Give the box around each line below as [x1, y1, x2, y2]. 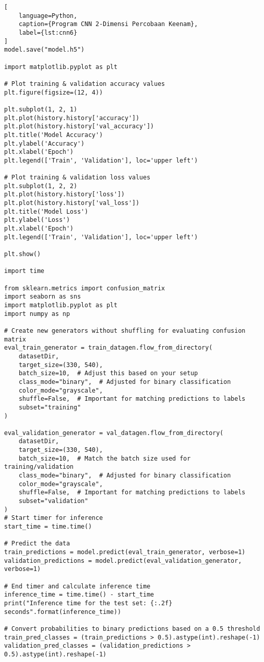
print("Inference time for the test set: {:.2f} [4, 599, 173, 607]
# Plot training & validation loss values [4, 174, 151, 181]
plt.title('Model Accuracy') [4, 131, 103, 139]
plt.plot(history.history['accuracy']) [4, 114, 139, 122]
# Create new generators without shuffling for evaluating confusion [4, 327, 246, 334]
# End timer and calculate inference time [4, 582, 151, 590]
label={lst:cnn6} [18, 29, 78, 36]
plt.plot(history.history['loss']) [4, 191, 125, 198]
